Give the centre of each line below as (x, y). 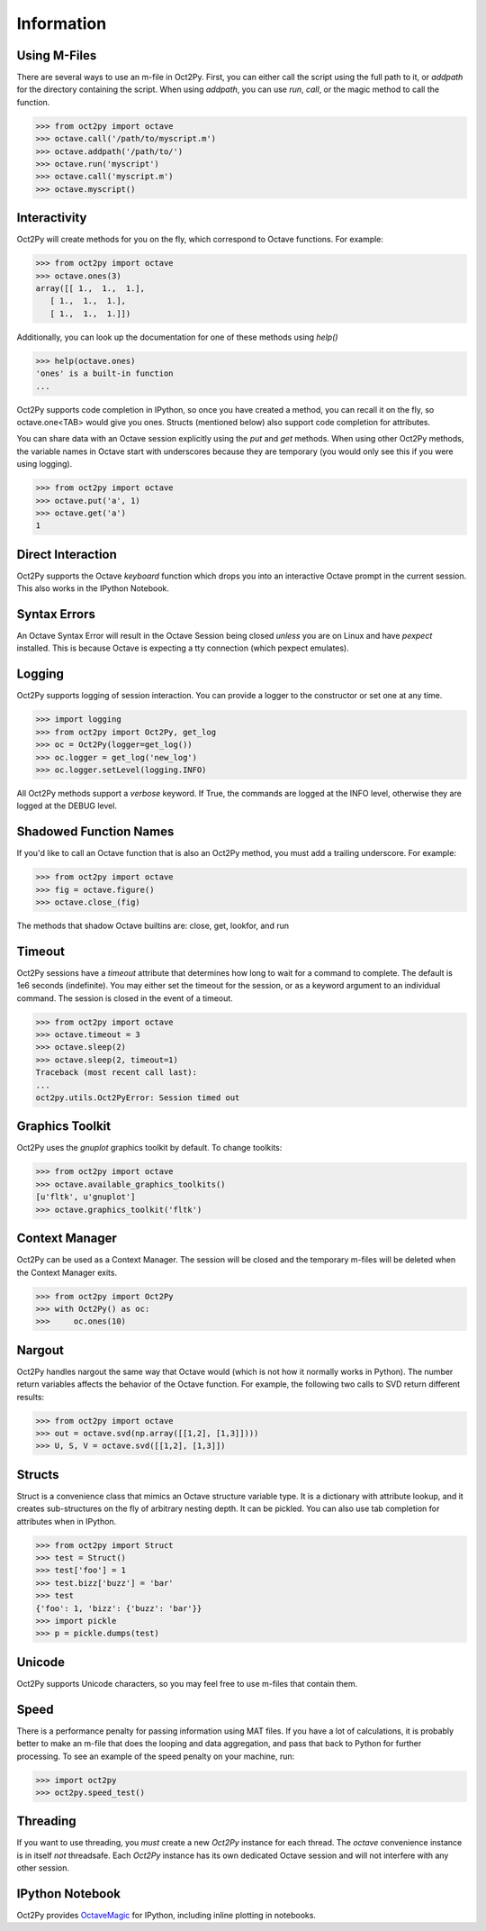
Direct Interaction (67, 554)
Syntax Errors (56, 614)
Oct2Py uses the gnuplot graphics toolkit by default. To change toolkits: (149, 1148)
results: (31, 1397)
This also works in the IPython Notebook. (93, 588)
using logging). (45, 464)
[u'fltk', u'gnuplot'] (85, 1197)
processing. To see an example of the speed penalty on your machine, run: (156, 1756)
